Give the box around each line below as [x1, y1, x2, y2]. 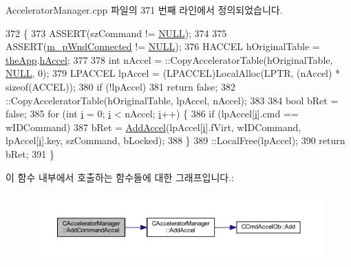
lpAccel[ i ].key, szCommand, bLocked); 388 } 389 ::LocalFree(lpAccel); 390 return [6, 133, 345, 148]
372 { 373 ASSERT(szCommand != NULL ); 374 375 [6, 25, 227, 40]
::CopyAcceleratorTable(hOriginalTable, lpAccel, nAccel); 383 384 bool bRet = [6, 93, 339, 107]
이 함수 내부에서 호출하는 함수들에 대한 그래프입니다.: [6, 170, 234, 184]
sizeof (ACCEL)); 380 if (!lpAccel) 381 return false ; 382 [6, 79, 235, 93]
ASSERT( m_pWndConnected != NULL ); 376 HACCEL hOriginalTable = [6, 39, 320, 54]
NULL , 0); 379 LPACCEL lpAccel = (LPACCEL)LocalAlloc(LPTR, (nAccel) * [6, 66, 341, 80]
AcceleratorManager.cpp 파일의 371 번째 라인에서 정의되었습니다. [6, 3, 283, 16]
